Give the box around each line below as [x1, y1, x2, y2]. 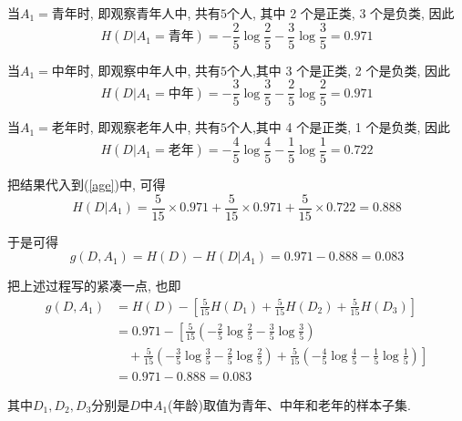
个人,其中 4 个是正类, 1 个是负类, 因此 [226, 118, 450, 137]
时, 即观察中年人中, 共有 [77, 60, 221, 79]
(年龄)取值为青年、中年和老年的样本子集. [168, 395, 411, 414]
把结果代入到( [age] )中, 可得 [7, 174, 166, 193]
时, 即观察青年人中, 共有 [77, 4, 221, 22]
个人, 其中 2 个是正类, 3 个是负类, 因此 [226, 4, 455, 22]
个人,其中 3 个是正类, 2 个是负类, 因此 [226, 60, 450, 79]
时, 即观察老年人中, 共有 [77, 118, 221, 137]
